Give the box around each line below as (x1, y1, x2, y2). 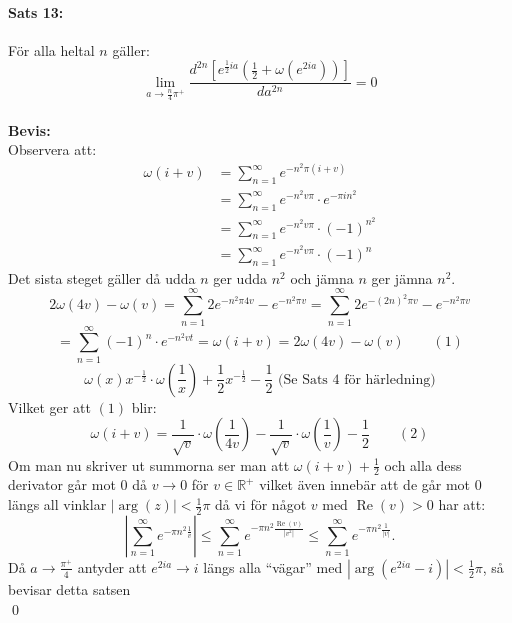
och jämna (290, 267, 354, 288)
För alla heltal (8, 39, 95, 60)
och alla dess (384, 454, 462, 475)
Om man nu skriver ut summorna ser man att (8, 454, 290, 475)
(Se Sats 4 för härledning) (278, 372, 436, 387)
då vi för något (215, 494, 307, 515)
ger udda (213, 267, 267, 288)
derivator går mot (8, 474, 116, 495)
